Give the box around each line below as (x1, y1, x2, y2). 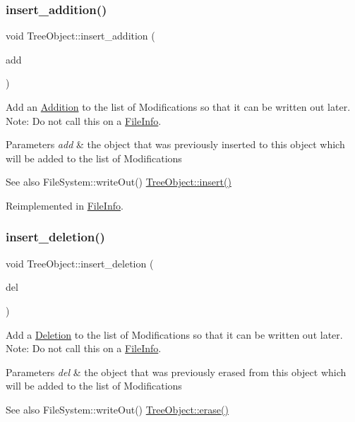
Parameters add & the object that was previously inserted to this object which (6, 137, 345, 152)
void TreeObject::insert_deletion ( (6, 255, 154, 270)
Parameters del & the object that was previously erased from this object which (6, 364, 347, 379)
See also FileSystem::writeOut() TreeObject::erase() (6, 402, 229, 416)
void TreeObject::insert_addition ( (6, 28, 155, 43)
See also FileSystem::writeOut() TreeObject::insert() (6, 174, 231, 189)
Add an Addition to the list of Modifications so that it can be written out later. (6, 100, 351, 114)
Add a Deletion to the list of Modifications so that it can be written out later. (6, 327, 343, 342)
